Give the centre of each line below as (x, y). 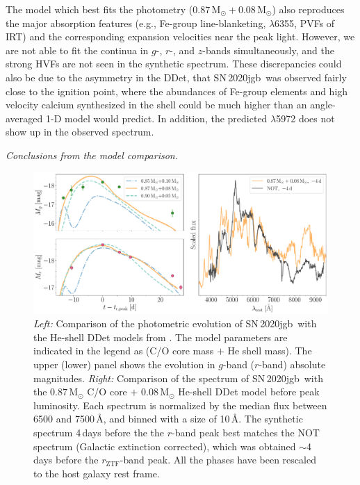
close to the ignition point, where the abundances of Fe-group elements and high (177, 91)
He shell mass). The (270, 351)
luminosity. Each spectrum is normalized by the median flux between (180, 405)
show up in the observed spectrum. (80, 132)
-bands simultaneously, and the (268, 50)
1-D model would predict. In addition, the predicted (156, 118)
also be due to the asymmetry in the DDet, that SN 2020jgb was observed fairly (176, 77)
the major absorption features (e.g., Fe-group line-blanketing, (136, 23)
